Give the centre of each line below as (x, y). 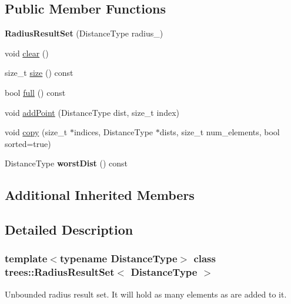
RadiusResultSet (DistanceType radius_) (84, 33)
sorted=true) (28, 143)
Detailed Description (69, 230)
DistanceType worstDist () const (66, 163)
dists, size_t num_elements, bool (220, 132)
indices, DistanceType (113, 132)
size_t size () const (39, 73)
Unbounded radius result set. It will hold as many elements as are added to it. (146, 294)
